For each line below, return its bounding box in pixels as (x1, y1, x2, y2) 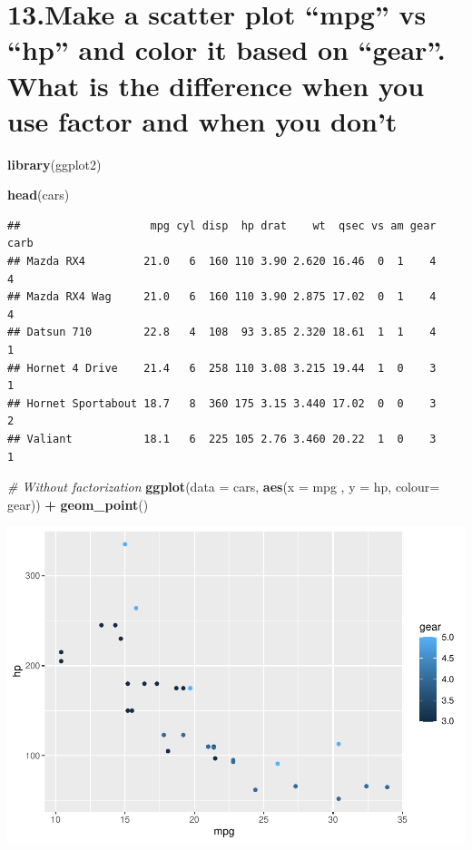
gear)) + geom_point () (7, 494, 149, 513)
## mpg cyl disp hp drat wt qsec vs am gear (7, 219, 437, 232)
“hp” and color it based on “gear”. (7, 31, 446, 68)
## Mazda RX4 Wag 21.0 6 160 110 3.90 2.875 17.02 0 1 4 (7, 290, 437, 304)
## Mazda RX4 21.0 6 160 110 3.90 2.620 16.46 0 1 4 (7, 255, 437, 269)
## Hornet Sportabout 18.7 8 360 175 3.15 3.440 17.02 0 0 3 (7, 396, 437, 410)
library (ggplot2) (7, 154, 102, 173)
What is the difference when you (7, 66, 425, 103)
